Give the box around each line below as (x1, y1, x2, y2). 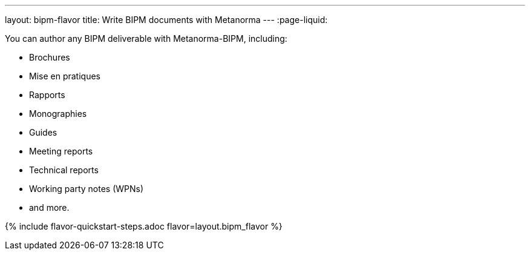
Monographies (29, 108, 87, 119)
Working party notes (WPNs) (29, 184, 144, 194)
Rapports (29, 90, 65, 100)
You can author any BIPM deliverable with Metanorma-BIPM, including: (5, 33, 287, 44)
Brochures (29, 52, 70, 62)
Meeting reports (29, 146, 93, 156)
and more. (29, 202, 70, 213)
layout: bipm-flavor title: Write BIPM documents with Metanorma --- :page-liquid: (5, 15, 328, 25)
